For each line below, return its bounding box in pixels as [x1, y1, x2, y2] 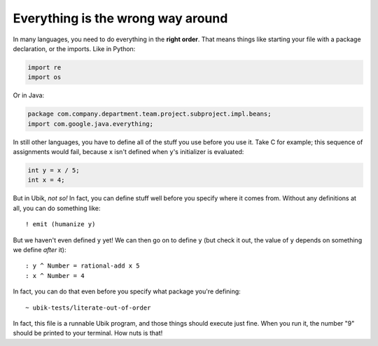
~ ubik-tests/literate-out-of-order [25, 303, 151, 312]
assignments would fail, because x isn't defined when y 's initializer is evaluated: [13, 148, 244, 156]
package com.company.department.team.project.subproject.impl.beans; [27, 110, 272, 118]
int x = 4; [27, 176, 65, 184]
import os [27, 74, 62, 81]
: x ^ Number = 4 [25, 272, 85, 279]
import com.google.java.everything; [27, 120, 154, 127]
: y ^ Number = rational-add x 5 [25, 262, 140, 270]
